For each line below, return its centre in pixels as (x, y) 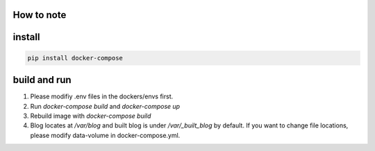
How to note (40, 15)
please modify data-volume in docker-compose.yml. (105, 135)
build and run (42, 80)
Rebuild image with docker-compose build (91, 116)
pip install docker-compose (75, 58)
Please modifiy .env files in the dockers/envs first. (102, 96)
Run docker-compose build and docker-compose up (105, 106)
